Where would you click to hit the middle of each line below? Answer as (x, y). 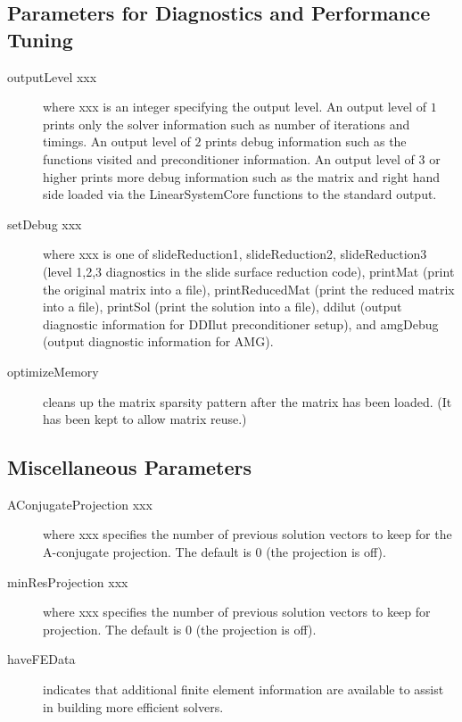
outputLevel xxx (52, 76)
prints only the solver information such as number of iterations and (227, 124)
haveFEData (41, 659)
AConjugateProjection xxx (80, 504)
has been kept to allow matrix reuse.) (145, 419)
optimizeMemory (53, 371)
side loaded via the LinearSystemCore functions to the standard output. (240, 194)
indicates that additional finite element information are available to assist (243, 689)
